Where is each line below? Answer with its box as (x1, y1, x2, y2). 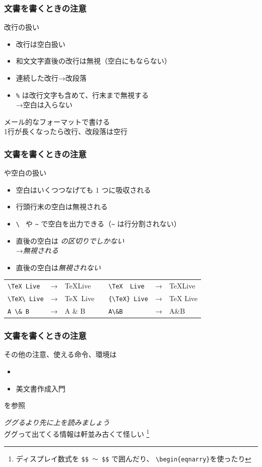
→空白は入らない (16, 99, 73, 110)
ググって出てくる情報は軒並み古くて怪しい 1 (4, 427, 150, 439)
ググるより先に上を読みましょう (4, 417, 110, 427)
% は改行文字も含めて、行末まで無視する (16, 89, 149, 100)
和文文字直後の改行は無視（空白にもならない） (16, 55, 171, 66)
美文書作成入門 (16, 383, 65, 393)
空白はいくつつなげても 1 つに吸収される (16, 184, 151, 195)
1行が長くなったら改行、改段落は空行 (4, 126, 127, 137)
